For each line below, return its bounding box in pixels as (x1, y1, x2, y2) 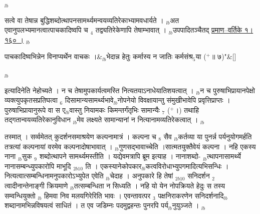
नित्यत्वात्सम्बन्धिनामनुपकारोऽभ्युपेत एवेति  (5, 170, 106, 181)
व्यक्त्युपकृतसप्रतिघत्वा (5, 95, 58, 105)
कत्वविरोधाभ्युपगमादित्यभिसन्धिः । (145, 160, 229, 171)
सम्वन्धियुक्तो (5, 190, 36, 200)
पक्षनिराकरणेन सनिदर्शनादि (158, 190, 224, 200)
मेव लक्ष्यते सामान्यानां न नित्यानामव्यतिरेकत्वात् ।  (77, 114, 201, 125)
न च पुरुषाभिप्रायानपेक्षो (200, 85, 255, 95)
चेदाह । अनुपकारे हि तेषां (110, 170, 173, 181)
